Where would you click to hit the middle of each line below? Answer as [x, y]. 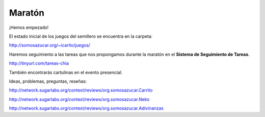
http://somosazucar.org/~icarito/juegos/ [50, 45]
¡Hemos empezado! [29, 27]
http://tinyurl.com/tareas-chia [39, 63]
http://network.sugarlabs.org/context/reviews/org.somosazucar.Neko [79, 99]
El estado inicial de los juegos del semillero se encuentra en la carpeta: [81, 36]
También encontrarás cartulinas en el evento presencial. [66, 72]
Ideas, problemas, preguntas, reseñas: [48, 81]
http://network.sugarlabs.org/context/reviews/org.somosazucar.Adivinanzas [86, 108]
